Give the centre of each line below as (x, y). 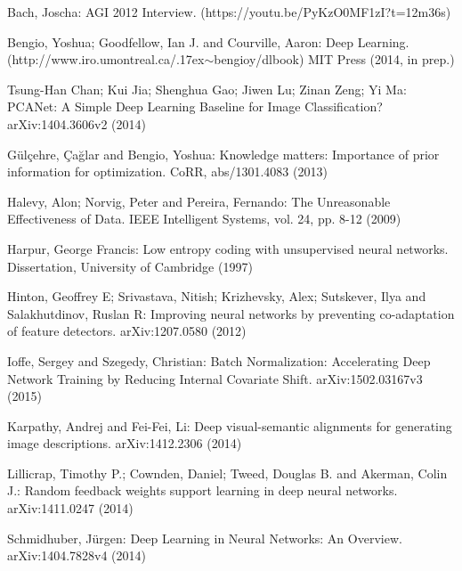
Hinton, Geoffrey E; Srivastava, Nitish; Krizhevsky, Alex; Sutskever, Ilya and (217, 296)
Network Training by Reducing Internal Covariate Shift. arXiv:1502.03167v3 (215, 378)
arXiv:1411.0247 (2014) (70, 508)
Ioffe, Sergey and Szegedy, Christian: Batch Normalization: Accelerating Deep (219, 360)
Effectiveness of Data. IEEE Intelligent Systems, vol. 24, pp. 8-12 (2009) (204, 219)
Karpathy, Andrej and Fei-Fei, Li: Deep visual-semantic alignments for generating (230, 425)
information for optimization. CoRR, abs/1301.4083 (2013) (167, 171)
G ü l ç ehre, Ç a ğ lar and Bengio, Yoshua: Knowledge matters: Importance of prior (223, 154)
